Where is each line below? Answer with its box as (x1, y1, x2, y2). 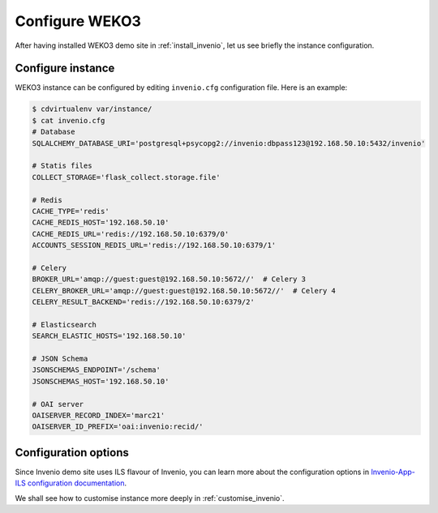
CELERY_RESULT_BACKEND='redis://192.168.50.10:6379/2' (32, 297, 255, 307)
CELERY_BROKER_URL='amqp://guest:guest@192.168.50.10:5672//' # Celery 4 (32, 286, 337, 295)
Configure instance (15, 62, 115, 75)
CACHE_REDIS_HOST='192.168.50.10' (32, 218, 170, 227)
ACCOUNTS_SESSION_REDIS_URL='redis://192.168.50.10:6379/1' (32, 241, 277, 250)
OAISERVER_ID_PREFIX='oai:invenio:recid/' (32, 422, 204, 431)
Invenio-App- (370, 467, 415, 477)
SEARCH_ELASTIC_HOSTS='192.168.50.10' (32, 331, 187, 340)
